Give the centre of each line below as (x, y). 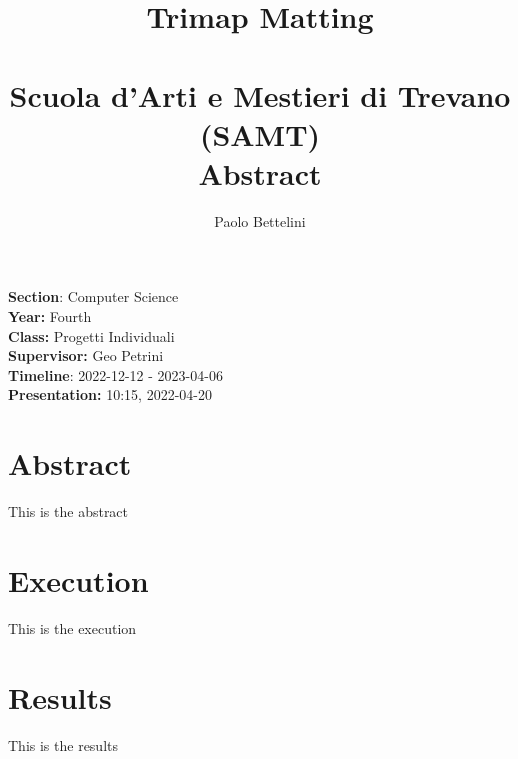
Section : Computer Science (93, 296)
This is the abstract (68, 511)
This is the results (63, 744)
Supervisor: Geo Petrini (86, 355)
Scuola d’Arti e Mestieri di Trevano (260, 94)
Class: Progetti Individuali (91, 335)
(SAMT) (260, 133)
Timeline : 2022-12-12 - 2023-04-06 (115, 374)
